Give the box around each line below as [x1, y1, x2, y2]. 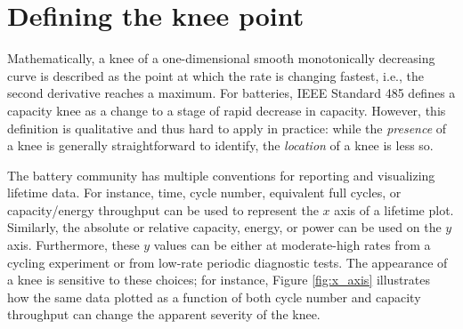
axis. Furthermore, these [7, 236, 140, 254]
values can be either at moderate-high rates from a [153, 236, 431, 254]
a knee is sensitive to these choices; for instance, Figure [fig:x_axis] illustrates [7, 270, 431, 289]
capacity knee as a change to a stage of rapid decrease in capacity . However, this [7, 100, 446, 119]
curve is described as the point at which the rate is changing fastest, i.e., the [7, 66, 424, 84]
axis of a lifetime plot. [334, 200, 454, 219]
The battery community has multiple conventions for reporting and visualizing [7, 165, 435, 184]
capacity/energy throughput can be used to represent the [7, 200, 319, 219]
